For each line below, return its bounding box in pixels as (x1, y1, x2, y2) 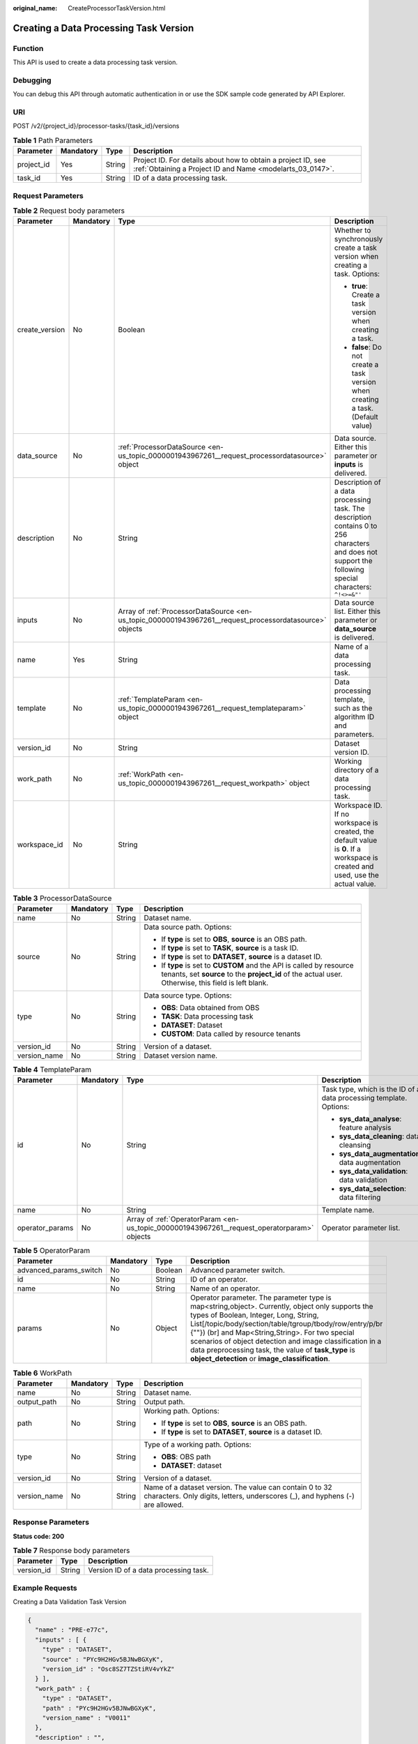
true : (352, 281, 369, 291)
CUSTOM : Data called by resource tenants (161, 1029, 301, 1039)
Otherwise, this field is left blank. (161, 977, 269, 987)
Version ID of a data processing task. (88, 1565, 209, 1575)
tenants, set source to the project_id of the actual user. (161, 969, 343, 979)
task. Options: (334, 269, 380, 279)
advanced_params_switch (17, 1265, 102, 1275)
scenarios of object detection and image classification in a (190, 1337, 382, 1346)
